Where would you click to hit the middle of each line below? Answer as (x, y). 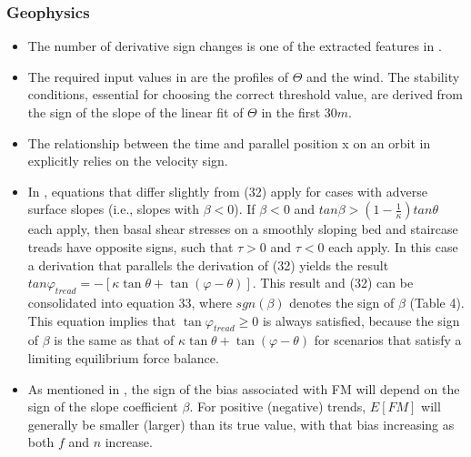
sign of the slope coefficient (103, 406)
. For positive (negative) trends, (278, 406)
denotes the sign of (342, 302)
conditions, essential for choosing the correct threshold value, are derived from (246, 94)
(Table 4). (437, 302)
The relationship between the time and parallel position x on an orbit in (229, 142)
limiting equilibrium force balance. (123, 357)
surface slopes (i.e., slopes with (114, 209)
